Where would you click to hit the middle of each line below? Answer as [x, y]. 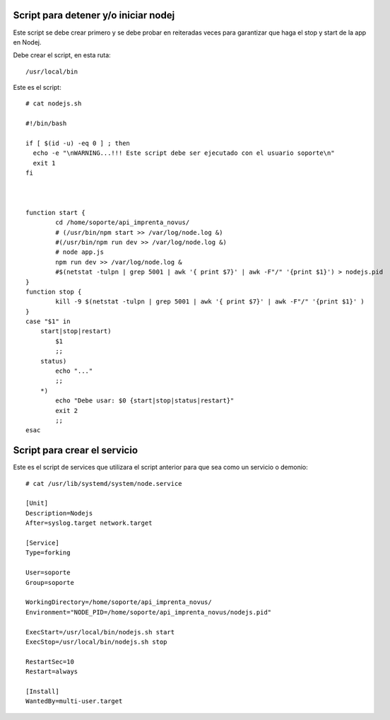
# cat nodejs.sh [54, 104]
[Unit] [37, 503]
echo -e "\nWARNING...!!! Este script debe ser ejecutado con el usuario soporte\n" [184, 153]
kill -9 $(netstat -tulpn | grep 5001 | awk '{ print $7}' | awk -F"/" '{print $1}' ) [210, 302]
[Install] [42, 691]
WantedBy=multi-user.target [74, 701]
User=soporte [48, 573]
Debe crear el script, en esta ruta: [62, 55]
